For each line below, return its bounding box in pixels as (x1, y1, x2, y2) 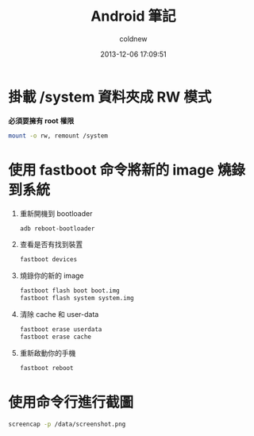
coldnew (119, 33, 148, 44)
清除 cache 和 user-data (19, 310, 99, 318)
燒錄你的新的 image (19, 271, 84, 280)
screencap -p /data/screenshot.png (8, 420, 126, 428)
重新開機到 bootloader (19, 208, 93, 218)
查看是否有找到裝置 (19, 240, 83, 249)
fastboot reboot (19, 364, 74, 372)
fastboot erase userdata (19, 326, 102, 334)
